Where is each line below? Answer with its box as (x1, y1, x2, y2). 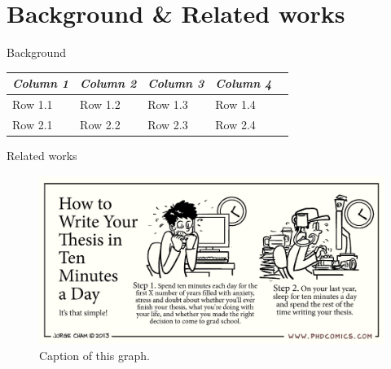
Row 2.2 (80, 115, 121, 132)
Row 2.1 (12, 115, 53, 132)
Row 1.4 (215, 96, 256, 113)
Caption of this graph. (39, 346, 150, 363)
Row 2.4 (215, 115, 256, 132)
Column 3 (147, 75, 204, 92)
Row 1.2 (80, 96, 121, 113)
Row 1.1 (12, 96, 53, 113)
